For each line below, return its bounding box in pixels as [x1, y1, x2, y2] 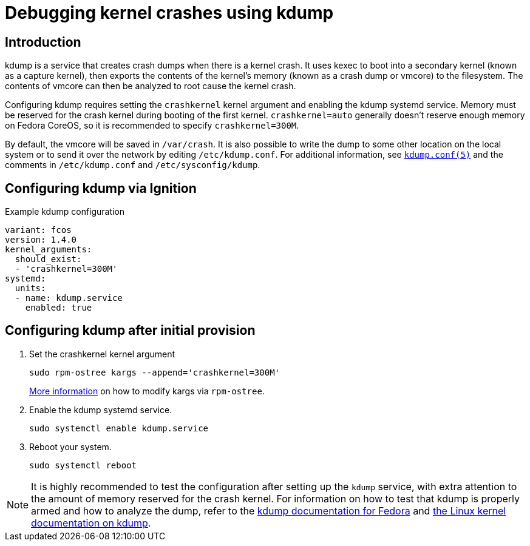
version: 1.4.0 [5, 235, 77, 245]
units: [15, 283, 46, 294]
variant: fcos [5, 225, 72, 235]
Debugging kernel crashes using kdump [5, 2, 334, 23]
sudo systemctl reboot [29, 460, 137, 470]
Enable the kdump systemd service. [29, 404, 172, 415]
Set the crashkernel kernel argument [29, 348, 175, 359]
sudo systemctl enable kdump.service [29, 423, 209, 433]
